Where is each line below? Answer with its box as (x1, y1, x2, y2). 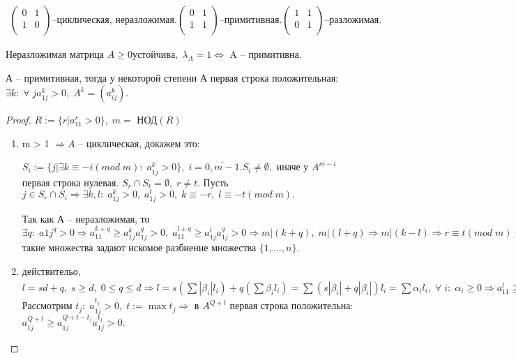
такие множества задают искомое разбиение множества (22, 240, 257, 255)
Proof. (6, 112, 31, 127)
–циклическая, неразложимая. (52, 15, 177, 26)
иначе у (276, 159, 309, 174)
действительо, (22, 263, 81, 278)
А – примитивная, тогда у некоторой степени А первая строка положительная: (6, 70, 338, 84)
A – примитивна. (229, 47, 302, 61)
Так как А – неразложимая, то (22, 211, 150, 226)
